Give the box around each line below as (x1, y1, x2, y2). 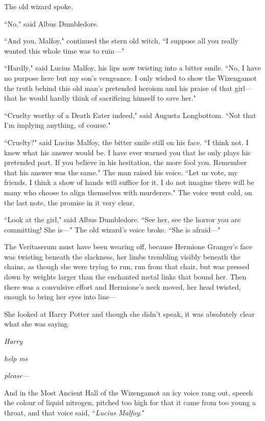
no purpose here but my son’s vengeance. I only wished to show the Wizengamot (4, 72, 257, 83)
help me (4, 353, 29, 363)
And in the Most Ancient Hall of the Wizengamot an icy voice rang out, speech (4, 387, 253, 397)
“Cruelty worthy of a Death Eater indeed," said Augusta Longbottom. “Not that (4, 109, 256, 120)
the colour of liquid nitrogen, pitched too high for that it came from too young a (4, 397, 256, 408)
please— (4, 370, 30, 381)
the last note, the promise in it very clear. (4, 197, 135, 207)
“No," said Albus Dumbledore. (4, 18, 99, 29)
